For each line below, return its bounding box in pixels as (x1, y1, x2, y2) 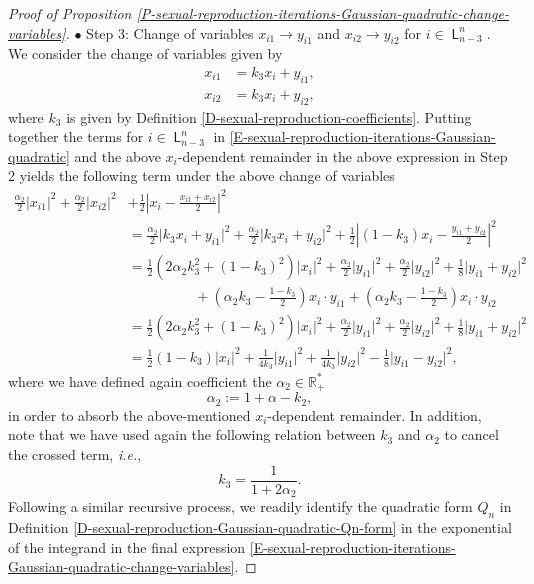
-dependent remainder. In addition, (267, 404, 482, 425)
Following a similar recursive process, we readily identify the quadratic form (8, 496, 473, 517)
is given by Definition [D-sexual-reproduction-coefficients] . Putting (66, 106, 472, 127)
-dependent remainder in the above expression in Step (177, 145, 508, 166)
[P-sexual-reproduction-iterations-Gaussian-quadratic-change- (136, 3, 509, 23)
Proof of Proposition (8, 3, 132, 23)
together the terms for (8, 126, 144, 147)
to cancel (444, 424, 499, 445)
